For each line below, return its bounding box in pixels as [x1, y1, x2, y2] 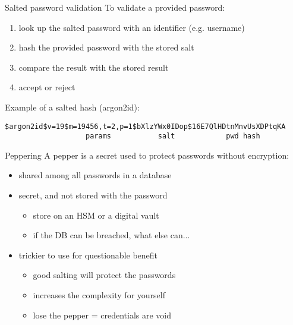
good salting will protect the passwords [33, 269, 176, 281]
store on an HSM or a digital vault [33, 209, 159, 221]
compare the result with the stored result [18, 61, 169, 73]
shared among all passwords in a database [18, 169, 172, 181]
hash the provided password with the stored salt [18, 41, 194, 53]
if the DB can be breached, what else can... [33, 229, 190, 241]
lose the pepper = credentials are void [33, 308, 172, 321]
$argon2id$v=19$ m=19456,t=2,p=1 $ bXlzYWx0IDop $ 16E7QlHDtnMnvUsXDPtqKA [5, 122, 286, 131]
